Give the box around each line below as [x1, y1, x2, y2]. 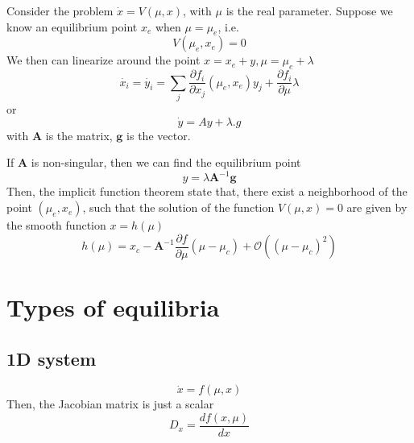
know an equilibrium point [6, 18, 138, 35]
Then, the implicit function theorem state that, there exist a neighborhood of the [6, 183, 408, 200]
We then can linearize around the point [6, 52, 201, 68]
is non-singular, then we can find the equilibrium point [31, 154, 301, 171]
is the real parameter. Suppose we [226, 2, 393, 19]
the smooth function [6, 217, 106, 234]
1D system [6, 346, 97, 371]
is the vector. [126, 126, 191, 143]
